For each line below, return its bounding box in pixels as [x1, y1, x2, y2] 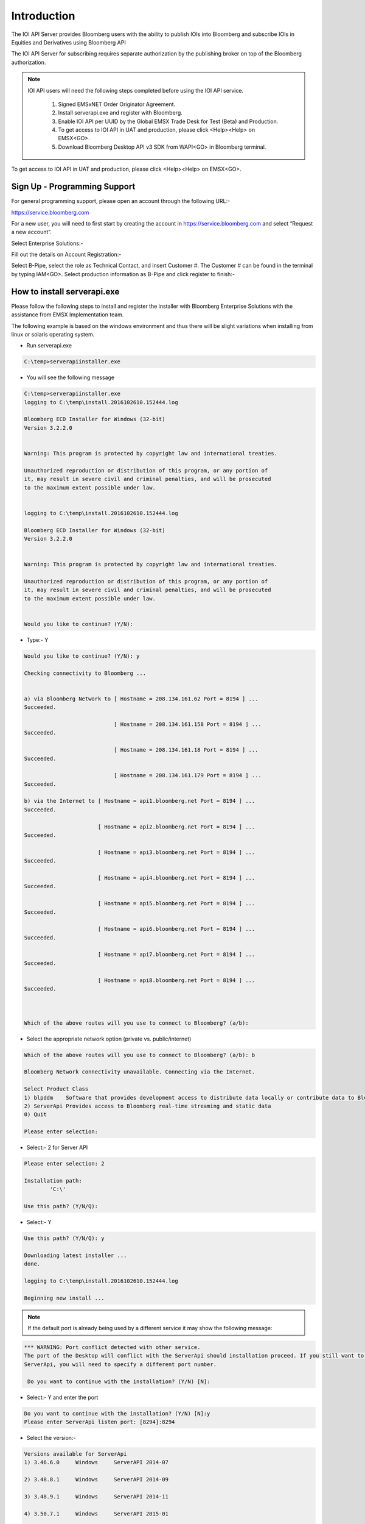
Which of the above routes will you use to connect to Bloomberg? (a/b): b [24, 1052, 255, 1058]
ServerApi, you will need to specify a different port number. [24, 1361, 217, 1368]
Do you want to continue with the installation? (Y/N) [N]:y [24, 1410, 210, 1417]
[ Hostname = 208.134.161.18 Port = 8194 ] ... [113, 747, 259, 753]
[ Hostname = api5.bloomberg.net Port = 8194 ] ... [97, 900, 255, 907]
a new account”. [11, 229, 52, 236]
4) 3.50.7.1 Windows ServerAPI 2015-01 [24, 1510, 169, 1517]
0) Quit [24, 1111, 47, 1118]
